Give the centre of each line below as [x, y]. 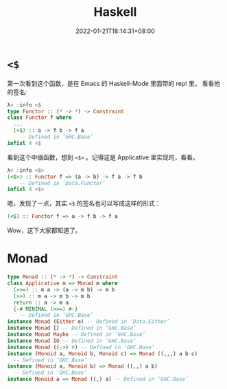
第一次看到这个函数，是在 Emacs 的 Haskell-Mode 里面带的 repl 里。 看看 [111, 83]
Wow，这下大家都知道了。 [44, 230]
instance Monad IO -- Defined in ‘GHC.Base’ [72, 341]
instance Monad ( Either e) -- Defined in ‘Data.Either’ [88, 322]
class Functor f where [39, 118]
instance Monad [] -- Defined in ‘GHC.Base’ [72, 328]
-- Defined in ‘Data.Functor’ [63, 183]
